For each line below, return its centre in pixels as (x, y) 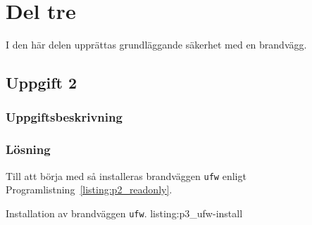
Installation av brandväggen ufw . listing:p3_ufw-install (124, 213)
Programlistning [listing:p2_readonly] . (89, 189)
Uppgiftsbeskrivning (64, 117)
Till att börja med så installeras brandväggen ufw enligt (126, 175)
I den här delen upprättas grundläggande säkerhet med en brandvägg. (156, 45)
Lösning (28, 149)
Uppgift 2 (42, 83)
